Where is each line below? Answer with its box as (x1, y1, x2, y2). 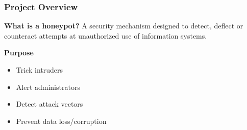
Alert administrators (16, 81, 80, 92)
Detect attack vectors (16, 99, 83, 109)
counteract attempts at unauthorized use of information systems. (4, 30, 207, 41)
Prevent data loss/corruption (16, 115, 107, 126)
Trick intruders (16, 64, 63, 75)
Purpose (4, 47, 34, 58)
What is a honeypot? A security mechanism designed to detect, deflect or (4, 20, 243, 31)
